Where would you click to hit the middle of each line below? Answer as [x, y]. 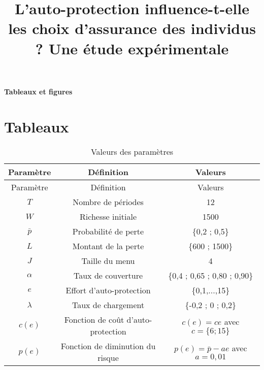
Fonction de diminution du [108, 346]
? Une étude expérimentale [132, 48]
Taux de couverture [108, 276]
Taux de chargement [108, 305]
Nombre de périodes [108, 202]
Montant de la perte [108, 246]
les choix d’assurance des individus [132, 28]
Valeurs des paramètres [132, 152]
